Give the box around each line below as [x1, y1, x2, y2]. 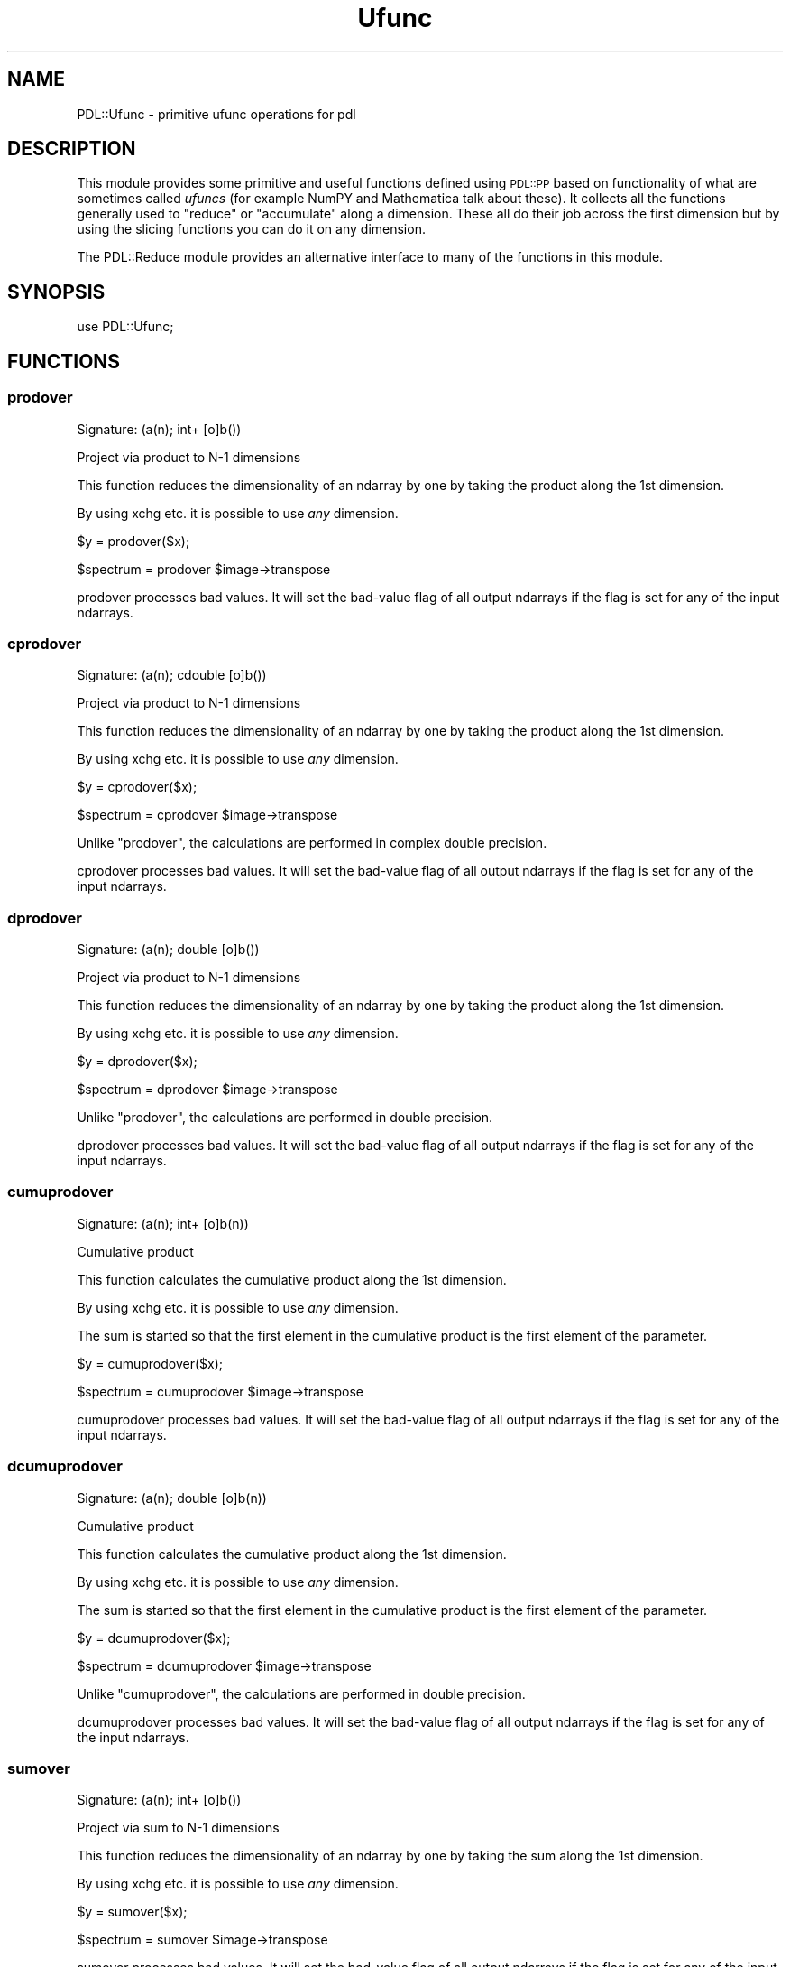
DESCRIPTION [7, 137, 136, 161]
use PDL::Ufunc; [77, 319, 174, 335]
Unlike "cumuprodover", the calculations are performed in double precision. [77, 1685, 526, 1702]
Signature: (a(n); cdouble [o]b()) [77, 667, 267, 683]
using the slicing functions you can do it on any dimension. [77, 221, 426, 237]
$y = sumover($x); [77, 1904, 188, 1920]
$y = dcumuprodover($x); [77, 1629, 231, 1646]
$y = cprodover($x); [77, 779, 197, 795]
